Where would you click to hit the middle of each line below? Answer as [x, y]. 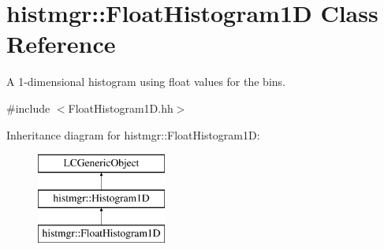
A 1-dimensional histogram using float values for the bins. [146, 82]
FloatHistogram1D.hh [121, 108]
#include [28, 108]
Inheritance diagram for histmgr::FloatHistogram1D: [133, 134]
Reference [61, 44]
